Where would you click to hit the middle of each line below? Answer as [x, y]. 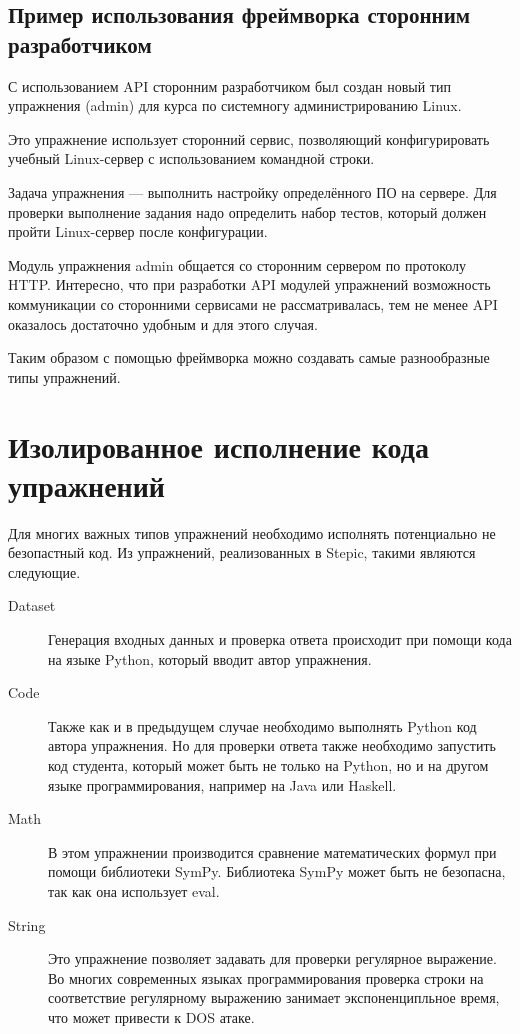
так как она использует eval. [134, 890]
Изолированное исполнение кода [218, 445]
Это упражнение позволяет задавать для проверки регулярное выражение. [272, 958]
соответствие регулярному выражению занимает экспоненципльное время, [274, 997]
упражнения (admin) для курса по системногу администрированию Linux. [235, 105]
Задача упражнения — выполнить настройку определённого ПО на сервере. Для [252, 191]
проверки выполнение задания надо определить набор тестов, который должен [247, 211]
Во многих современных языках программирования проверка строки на [266, 977]
